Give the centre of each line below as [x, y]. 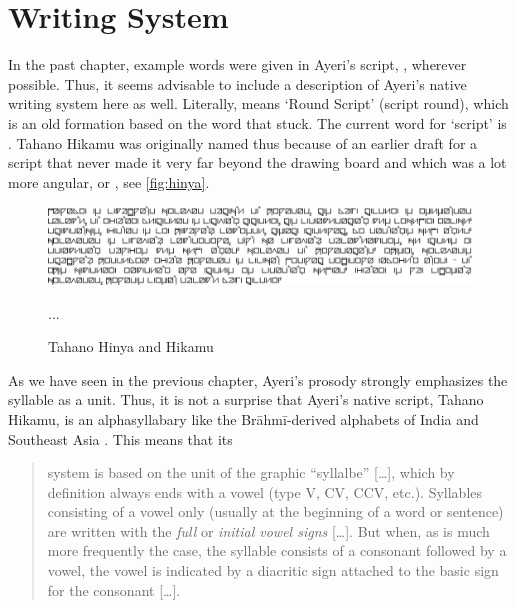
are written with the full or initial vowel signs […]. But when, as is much [268, 530]
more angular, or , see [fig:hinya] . [109, 181]
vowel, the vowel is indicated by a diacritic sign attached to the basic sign [273, 570]
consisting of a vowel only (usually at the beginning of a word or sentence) [275, 511]
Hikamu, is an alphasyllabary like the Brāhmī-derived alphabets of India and [243, 418]
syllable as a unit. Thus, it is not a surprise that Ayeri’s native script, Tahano [246, 399]
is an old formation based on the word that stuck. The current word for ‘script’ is [257, 122]
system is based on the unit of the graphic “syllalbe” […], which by [251, 472]
